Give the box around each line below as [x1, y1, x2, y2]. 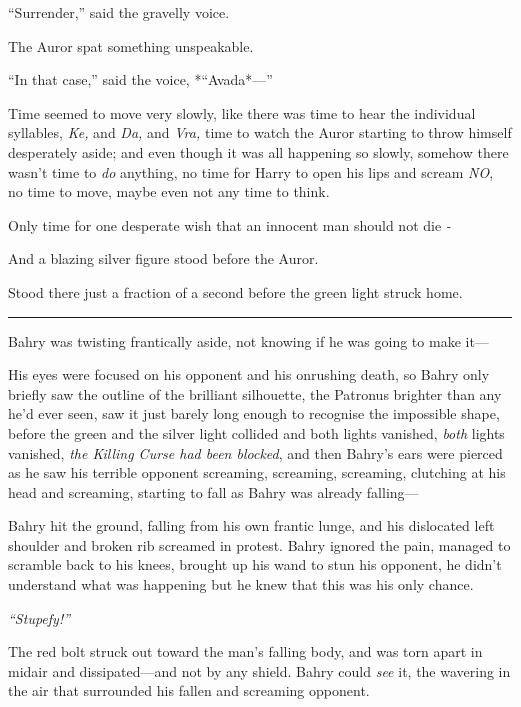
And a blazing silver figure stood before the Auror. [8, 248, 319, 269]
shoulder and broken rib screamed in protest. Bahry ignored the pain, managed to [8, 534, 511, 555]
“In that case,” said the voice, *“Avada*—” [8, 69, 273, 90]
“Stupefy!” [8, 607, 71, 628]
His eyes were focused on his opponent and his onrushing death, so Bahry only [8, 364, 490, 385]
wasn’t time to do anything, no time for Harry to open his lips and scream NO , [8, 161, 494, 182]
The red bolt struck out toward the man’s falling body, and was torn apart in [8, 641, 483, 662]
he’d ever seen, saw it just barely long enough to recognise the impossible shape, [8, 403, 500, 424]
